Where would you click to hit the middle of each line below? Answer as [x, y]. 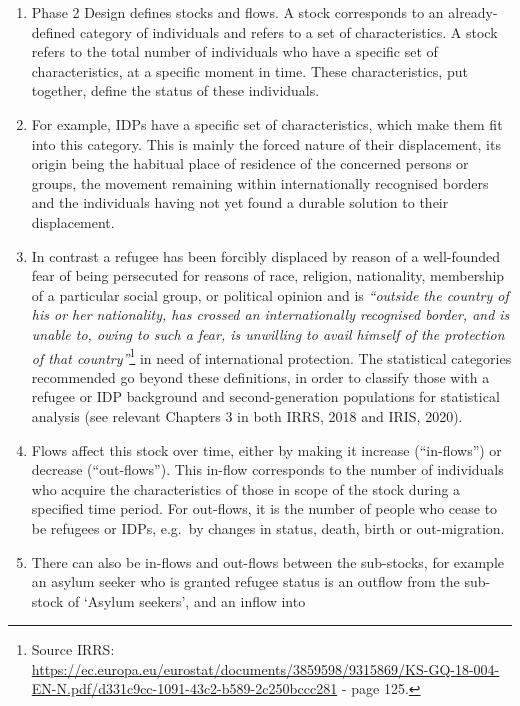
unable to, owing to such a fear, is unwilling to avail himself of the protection [268, 333]
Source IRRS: [73, 649]
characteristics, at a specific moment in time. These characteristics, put [249, 70]
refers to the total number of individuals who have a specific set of [234, 51]
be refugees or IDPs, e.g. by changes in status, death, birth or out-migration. [268, 527]
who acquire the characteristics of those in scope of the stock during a [246, 488]
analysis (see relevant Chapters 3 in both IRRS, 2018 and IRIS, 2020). [247, 415]
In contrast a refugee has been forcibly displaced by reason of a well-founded [266, 255]
